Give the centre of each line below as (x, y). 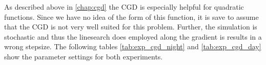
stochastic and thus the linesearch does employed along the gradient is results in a (133, 36)
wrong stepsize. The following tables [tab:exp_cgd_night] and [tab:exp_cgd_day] (133, 46)
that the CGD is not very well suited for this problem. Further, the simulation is (131, 27)
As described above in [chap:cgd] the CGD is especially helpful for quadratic (124, 7)
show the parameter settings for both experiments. (84, 56)
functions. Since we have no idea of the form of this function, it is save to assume (131, 17)
